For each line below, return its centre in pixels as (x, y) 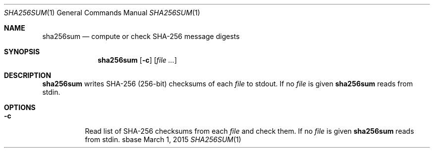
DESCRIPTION (28, 75)
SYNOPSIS (22, 52)
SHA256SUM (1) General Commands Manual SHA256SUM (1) (102, 13)
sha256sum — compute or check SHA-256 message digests (141, 36)
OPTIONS (20, 107)
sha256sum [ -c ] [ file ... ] (137, 60)
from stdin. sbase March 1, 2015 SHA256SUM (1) (163, 139)
